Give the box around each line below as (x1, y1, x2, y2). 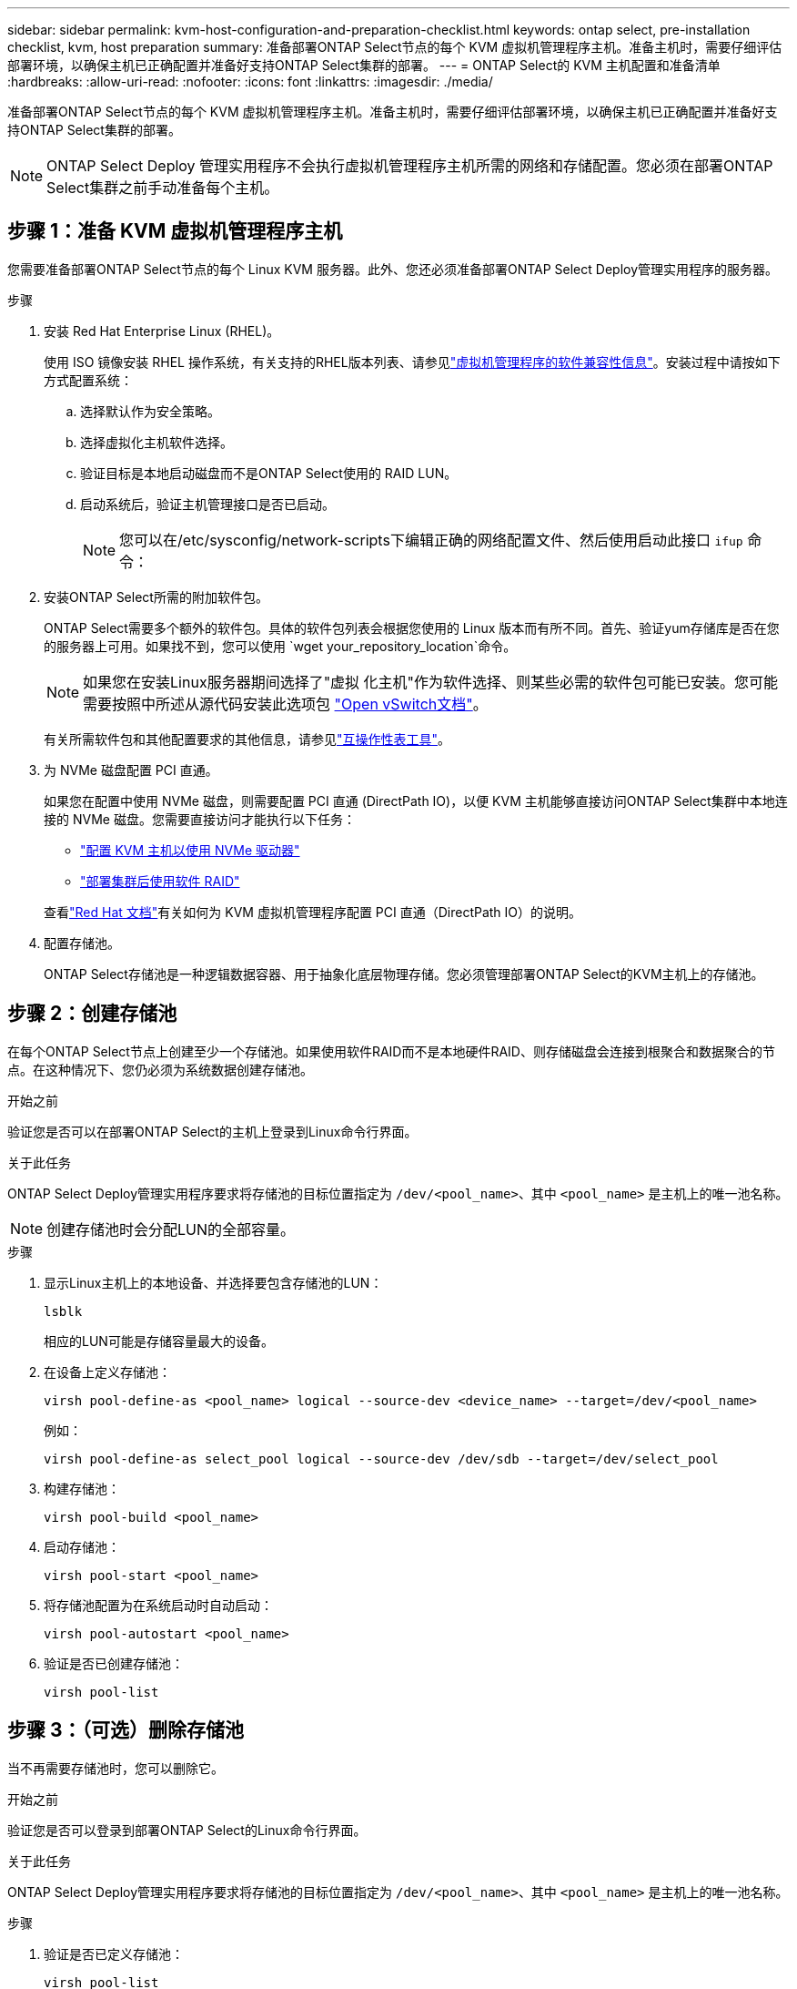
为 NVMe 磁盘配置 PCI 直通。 (44, 761, 218, 778)
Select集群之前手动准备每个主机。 (46, 178, 279, 197)
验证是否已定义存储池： (44, 1945, 184, 1962)
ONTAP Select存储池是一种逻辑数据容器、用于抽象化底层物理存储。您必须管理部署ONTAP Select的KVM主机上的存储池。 (44, 965, 764, 982)
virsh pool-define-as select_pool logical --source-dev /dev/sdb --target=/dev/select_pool (44, 1451, 719, 1466)
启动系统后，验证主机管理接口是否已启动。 (80, 495, 335, 512)
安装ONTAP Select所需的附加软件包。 (44, 588, 268, 605)
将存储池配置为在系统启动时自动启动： (44, 1596, 273, 1613)
